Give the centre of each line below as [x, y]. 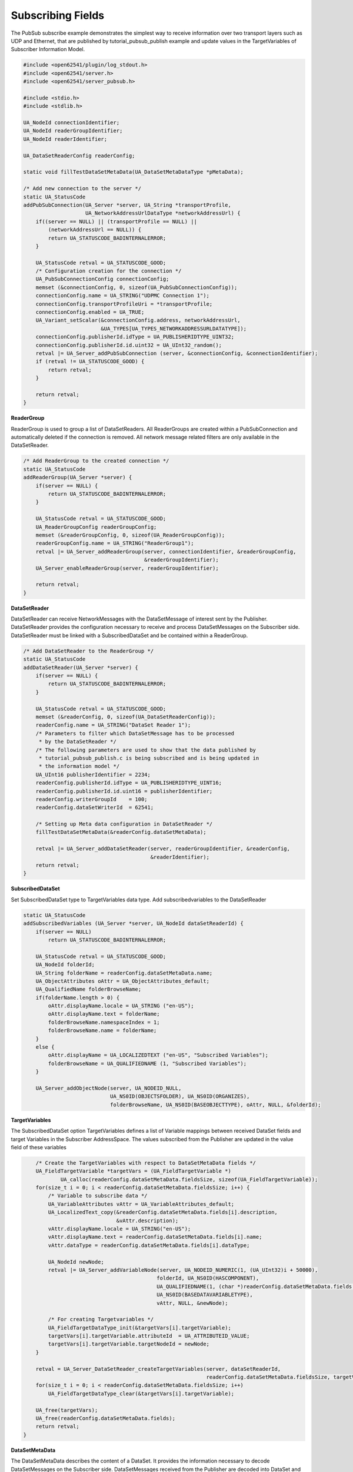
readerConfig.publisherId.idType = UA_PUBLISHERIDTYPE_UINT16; [129, 783]
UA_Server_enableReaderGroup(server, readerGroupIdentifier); [127, 568]
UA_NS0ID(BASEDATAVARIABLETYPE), [205, 1295]
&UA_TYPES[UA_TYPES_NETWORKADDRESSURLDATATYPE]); [174, 329]
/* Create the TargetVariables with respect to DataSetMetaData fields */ [146, 1163]
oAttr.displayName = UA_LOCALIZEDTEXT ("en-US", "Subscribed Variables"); [158, 1055]
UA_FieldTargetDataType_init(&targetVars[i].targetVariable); [140, 1327]
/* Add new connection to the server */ [82, 189]
